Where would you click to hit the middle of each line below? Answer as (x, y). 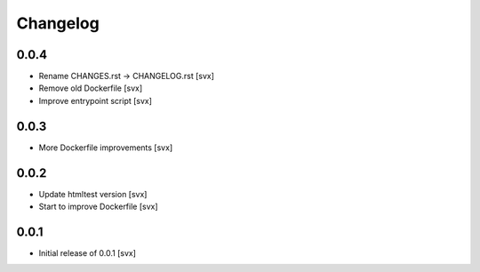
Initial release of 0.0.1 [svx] (88, 252)
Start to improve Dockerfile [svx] (99, 207)
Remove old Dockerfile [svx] (91, 88)
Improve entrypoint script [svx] (96, 100)
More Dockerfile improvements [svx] (106, 148)
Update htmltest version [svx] (93, 194)
